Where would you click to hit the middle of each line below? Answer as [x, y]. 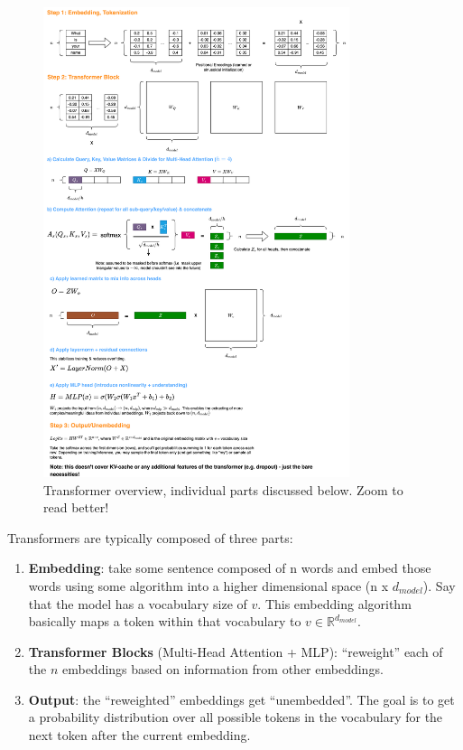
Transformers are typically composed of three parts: [150, 537]
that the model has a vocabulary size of [138, 603]
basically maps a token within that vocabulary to [165, 621]
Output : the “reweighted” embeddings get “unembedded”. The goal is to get [241, 699]
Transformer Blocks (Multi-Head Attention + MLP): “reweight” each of [236, 651]
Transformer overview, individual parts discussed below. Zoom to [223, 489]
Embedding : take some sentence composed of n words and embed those [230, 568]
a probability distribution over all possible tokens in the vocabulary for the [236, 717]
